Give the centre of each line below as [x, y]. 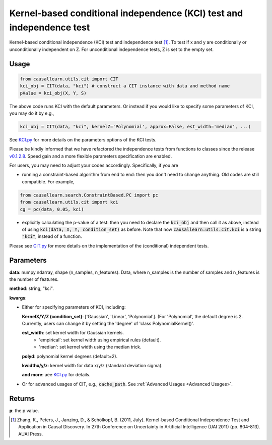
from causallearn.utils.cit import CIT [69, 79]
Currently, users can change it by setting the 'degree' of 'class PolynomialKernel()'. [108, 323]
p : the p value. [24, 410]
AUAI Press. [31, 434]
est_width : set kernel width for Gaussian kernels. [73, 333]
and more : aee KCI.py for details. [56, 375]
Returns [22, 398]
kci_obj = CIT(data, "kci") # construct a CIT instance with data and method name [125, 86]
